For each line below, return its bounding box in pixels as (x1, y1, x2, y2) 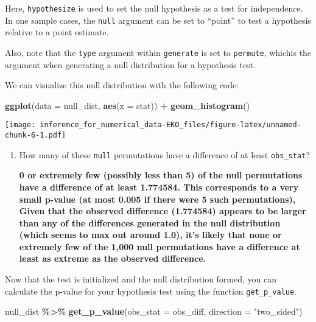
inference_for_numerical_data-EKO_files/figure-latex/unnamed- (40, 121, 301, 130)
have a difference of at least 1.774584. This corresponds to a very (19, 180, 299, 193)
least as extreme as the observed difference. (19, 252, 206, 265)
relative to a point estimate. (5, 26, 109, 38)
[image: (5, 121, 36, 130)
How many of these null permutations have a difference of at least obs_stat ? (19, 148, 310, 161)
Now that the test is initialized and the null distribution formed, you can (5, 273, 277, 285)
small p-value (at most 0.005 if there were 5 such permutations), (19, 192, 296, 205)
